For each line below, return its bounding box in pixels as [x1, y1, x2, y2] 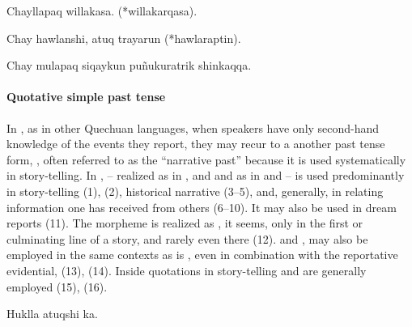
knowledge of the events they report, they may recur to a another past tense [6, 135, 385, 152]
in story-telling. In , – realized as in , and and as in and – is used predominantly [6, 167, 405, 184]
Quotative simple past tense [6, 88, 166, 105]
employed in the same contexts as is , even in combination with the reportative [6, 246, 398, 263]
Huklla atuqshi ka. [6, 305, 98, 322]
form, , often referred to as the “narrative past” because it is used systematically [6, 151, 406, 168]
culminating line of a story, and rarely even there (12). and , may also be [6, 230, 368, 247]
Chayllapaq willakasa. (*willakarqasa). [6, 2, 198, 19]
